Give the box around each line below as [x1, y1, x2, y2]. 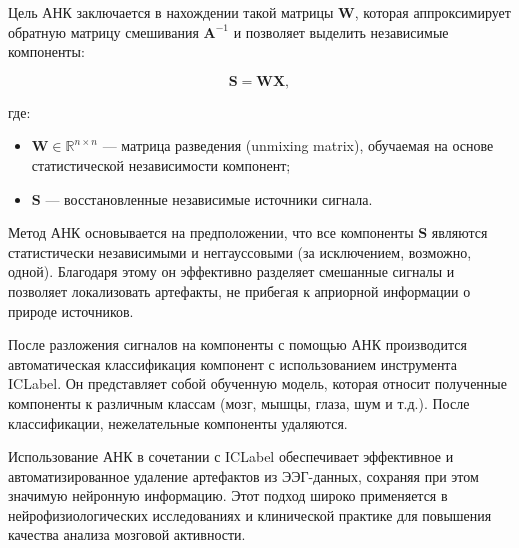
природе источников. [8, 300, 134, 321]
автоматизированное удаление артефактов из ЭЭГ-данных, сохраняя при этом [8, 465, 479, 486]
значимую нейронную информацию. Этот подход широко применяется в [8, 485, 448, 506]
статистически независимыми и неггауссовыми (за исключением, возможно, [8, 241, 472, 262]
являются [431, 222, 488, 243]
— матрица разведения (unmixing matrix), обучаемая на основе [102, 135, 494, 156]
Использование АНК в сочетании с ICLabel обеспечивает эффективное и [8, 446, 454, 467]
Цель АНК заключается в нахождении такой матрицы [8, 2, 334, 22]
